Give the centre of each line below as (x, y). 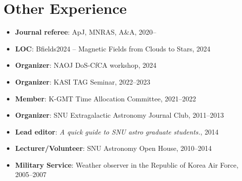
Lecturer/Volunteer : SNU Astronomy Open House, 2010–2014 (113, 148)
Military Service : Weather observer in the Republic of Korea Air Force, (127, 164)
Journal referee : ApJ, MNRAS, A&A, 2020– (86, 32)
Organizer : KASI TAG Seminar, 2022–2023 (83, 81)
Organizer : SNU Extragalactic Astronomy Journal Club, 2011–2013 (120, 115)
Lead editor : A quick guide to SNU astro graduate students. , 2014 (117, 131)
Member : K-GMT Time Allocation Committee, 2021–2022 (105, 98)
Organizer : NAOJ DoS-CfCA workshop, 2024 (86, 65)
